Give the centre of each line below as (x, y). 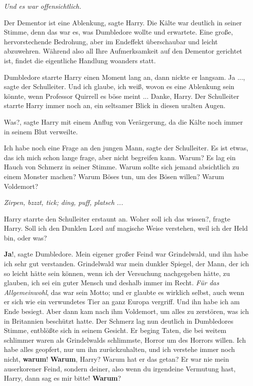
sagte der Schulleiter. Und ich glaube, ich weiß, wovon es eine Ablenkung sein (119, 86)
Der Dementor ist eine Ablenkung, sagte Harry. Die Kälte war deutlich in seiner (123, 22)
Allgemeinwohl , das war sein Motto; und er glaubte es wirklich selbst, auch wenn (124, 292)
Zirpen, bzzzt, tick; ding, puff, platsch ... (63, 202)
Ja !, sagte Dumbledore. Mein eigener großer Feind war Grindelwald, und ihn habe (126, 254)
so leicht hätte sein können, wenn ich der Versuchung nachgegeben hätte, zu (117, 273)
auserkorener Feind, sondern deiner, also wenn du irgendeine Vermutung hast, (120, 368)
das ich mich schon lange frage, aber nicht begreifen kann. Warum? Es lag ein (120, 157)
